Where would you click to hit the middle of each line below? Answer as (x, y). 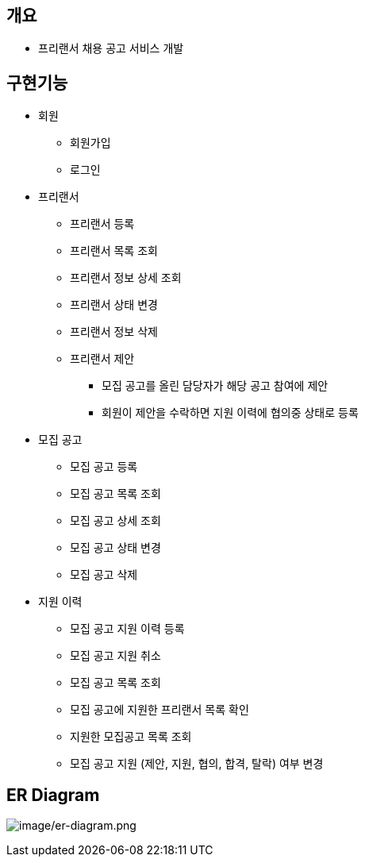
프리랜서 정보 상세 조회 (126, 278)
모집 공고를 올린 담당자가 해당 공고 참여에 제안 (215, 386)
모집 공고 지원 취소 (115, 656)
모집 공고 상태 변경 (115, 548)
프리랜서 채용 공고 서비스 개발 (111, 48)
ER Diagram (53, 795)
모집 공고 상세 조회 (115, 521)
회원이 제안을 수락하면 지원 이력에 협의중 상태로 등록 (230, 413)
